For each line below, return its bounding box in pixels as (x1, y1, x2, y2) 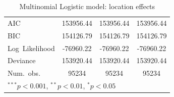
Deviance (8, 55, 36, 66)
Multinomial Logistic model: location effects (19, 1, 155, 11)
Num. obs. (8, 68, 41, 78)
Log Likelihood (8, 42, 55, 53)
